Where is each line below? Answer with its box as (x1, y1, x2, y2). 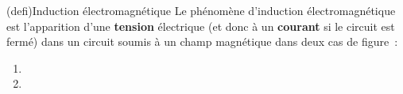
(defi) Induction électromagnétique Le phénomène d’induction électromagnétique (6, 2, 396, 18)
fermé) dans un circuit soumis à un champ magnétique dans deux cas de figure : (6, 33, 398, 50)
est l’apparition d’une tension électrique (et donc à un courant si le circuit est (6, 17, 395, 34)
